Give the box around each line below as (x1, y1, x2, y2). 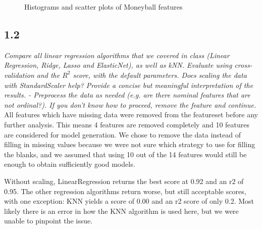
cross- (234, 60, 252, 70)
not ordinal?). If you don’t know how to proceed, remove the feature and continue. (4, 99, 256, 110)
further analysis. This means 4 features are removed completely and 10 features (4, 119, 249, 129)
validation (4, 69, 34, 80)
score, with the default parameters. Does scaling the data (73, 69, 247, 80)
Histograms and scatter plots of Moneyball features (24, 2, 183, 12)
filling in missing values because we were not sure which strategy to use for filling (4, 139, 255, 150)
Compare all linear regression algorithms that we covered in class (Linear (4, 50, 230, 60)
